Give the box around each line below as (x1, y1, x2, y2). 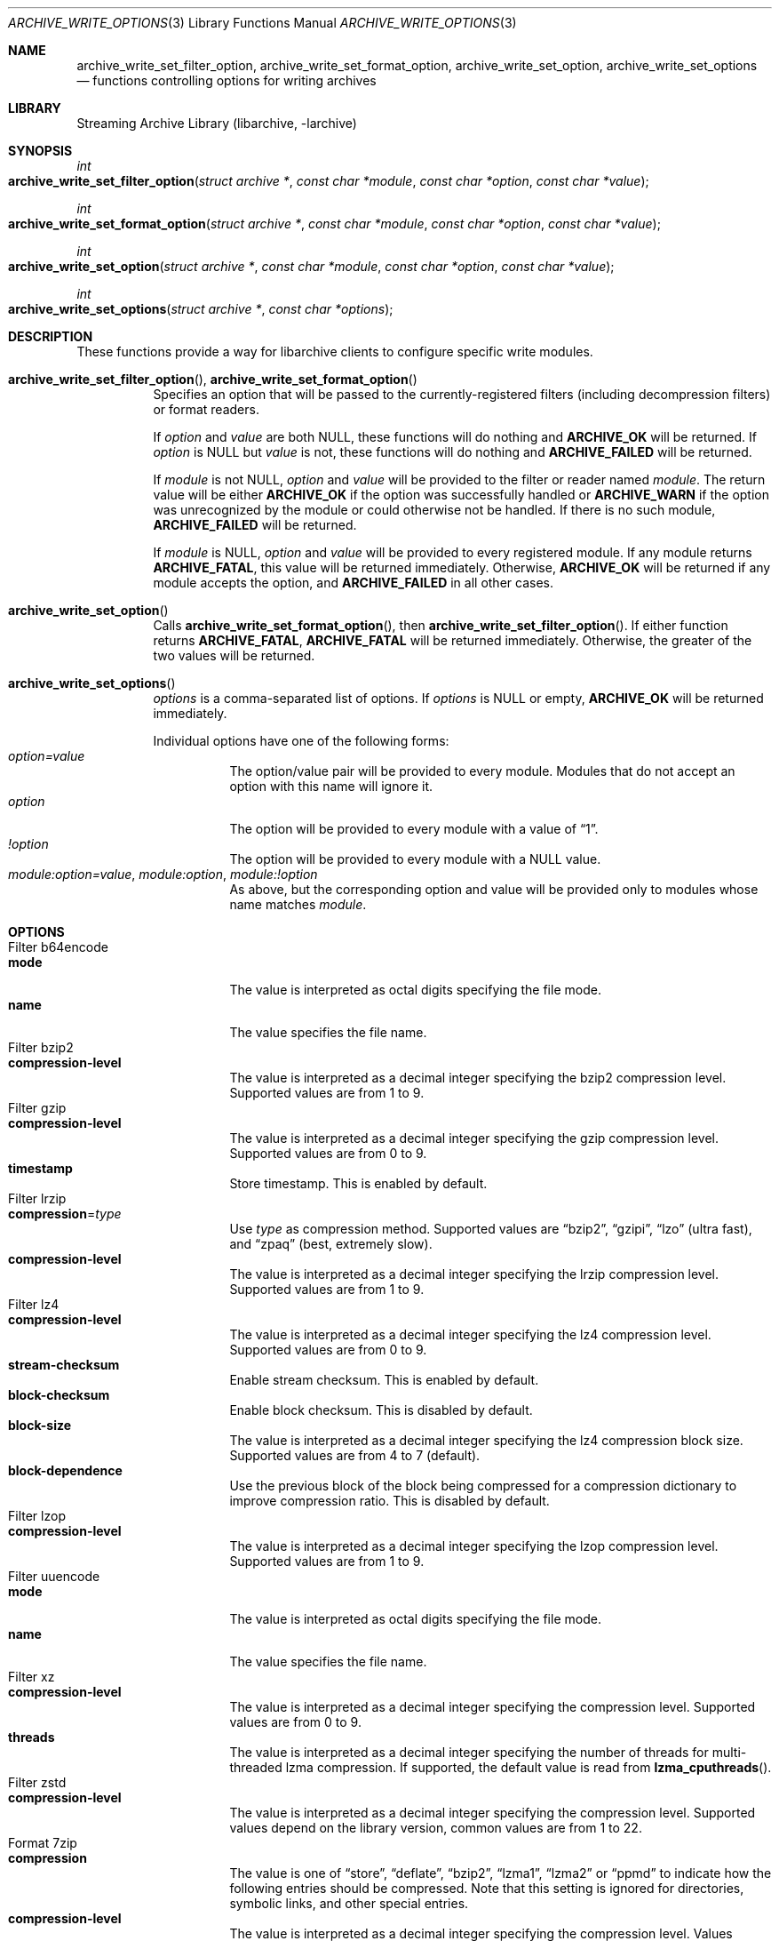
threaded (229, 1760, 282, 1775)
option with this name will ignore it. (229, 779, 433, 794)
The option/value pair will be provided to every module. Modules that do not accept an (229, 763, 735, 779)
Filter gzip (8, 1100, 67, 1115)
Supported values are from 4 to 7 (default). (229, 1448, 481, 1463)
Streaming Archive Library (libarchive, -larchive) (76, 116, 357, 131)
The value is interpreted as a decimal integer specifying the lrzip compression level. (229, 1266, 719, 1282)
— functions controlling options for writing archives (76, 73, 377, 88)
